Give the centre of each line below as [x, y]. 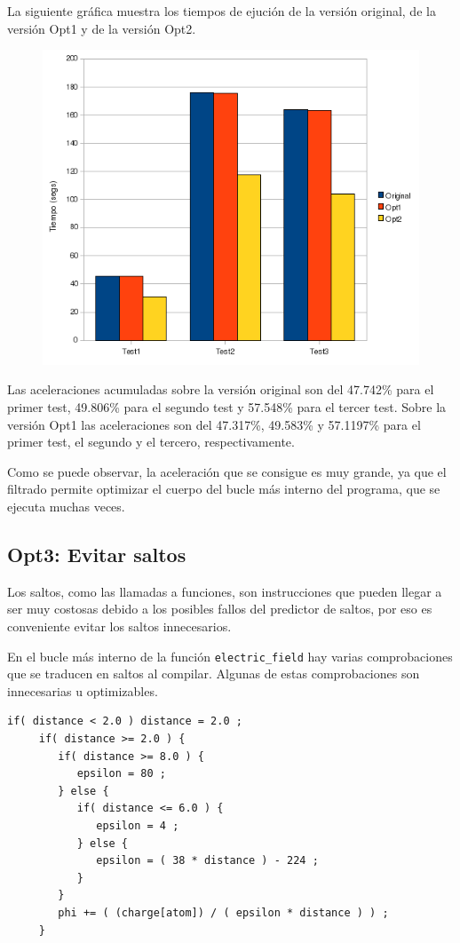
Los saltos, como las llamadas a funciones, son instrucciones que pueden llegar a [225, 591]
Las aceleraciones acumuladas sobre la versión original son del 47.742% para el [221, 389]
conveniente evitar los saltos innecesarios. [119, 626]
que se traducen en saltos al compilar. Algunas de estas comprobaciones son [214, 674]
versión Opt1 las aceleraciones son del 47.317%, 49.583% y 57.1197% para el [214, 424]
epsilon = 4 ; [138, 825]
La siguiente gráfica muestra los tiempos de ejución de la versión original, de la [222, 11]
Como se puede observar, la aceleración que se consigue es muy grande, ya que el [227, 471]
